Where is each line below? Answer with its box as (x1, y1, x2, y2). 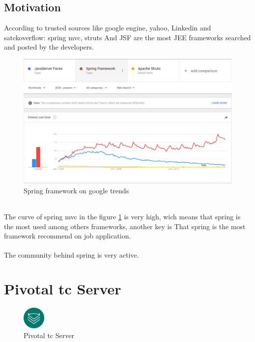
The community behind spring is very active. (4, 250, 139, 260)
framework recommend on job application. (4, 231, 131, 241)
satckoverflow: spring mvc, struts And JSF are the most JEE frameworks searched (4, 32, 251, 42)
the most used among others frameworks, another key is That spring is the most (4, 221, 246, 231)
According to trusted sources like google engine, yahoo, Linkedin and (4, 23, 211, 33)
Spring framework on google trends (24, 185, 129, 195)
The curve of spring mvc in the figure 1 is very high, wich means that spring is (4, 211, 241, 221)
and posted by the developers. (4, 42, 94, 52)
